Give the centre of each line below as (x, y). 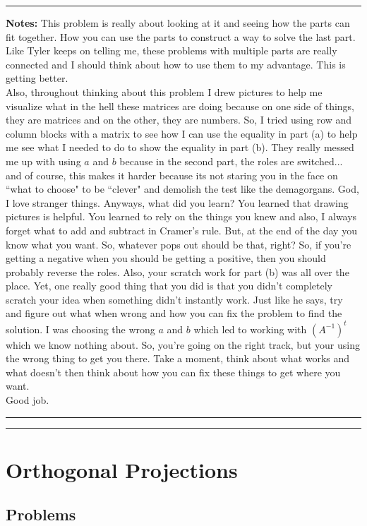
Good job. (28, 399)
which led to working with (250, 329)
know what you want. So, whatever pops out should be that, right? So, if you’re (179, 244)
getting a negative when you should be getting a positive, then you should (166, 258)
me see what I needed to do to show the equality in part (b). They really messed (180, 147)
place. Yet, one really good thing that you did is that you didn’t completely (169, 286)
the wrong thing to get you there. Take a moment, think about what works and (178, 358)
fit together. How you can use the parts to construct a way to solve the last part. (181, 36)
